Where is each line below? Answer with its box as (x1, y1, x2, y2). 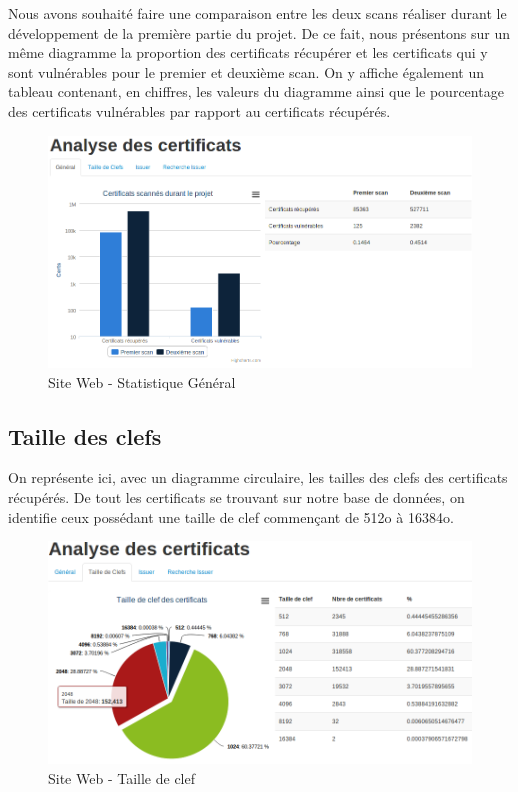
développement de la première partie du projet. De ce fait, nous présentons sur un (8, 22, 511, 43)
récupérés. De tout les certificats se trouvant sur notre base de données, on (8, 486, 465, 507)
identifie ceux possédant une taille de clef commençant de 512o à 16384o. (8, 506, 454, 527)
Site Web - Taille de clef (48, 767, 195, 788)
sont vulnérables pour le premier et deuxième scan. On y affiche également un (8, 61, 484, 82)
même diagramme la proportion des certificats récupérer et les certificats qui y (8, 42, 488, 63)
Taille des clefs (8, 420, 162, 451)
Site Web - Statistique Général (48, 371, 236, 392)
